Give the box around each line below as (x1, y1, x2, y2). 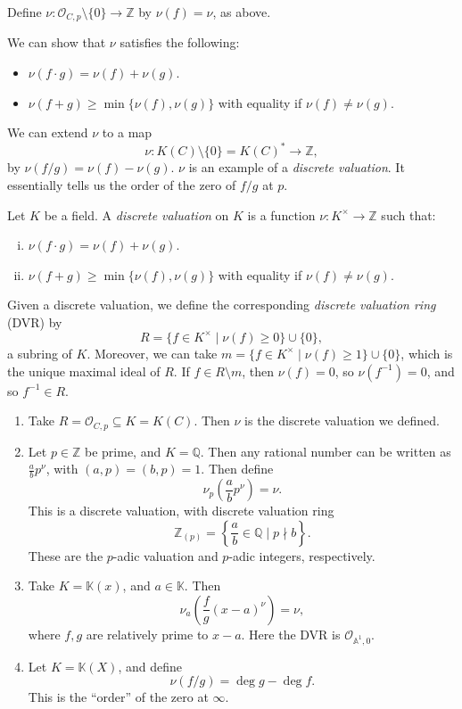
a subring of (7, 343, 72, 362)
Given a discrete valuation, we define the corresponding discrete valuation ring (7, 295, 436, 314)
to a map (102, 123, 153, 142)
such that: (381, 205, 436, 224)
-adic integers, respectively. (228, 546, 375, 565)
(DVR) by (7, 312, 62, 331)
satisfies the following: (120, 33, 240, 52)
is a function (247, 205, 316, 224)
